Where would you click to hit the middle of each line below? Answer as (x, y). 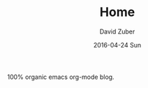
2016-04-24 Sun (117, 45)
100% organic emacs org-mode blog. (61, 77)
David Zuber (117, 31)
